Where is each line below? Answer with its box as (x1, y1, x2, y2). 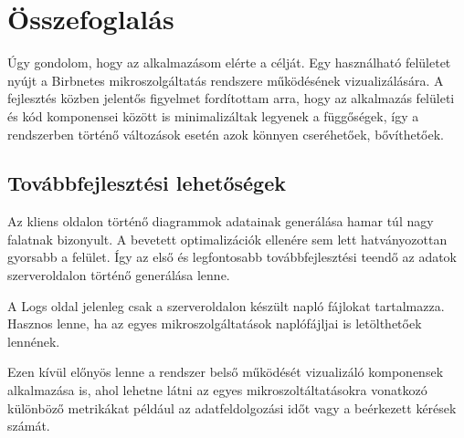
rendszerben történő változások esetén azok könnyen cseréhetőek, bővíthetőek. (7, 124, 444, 143)
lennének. (7, 331, 60, 350)
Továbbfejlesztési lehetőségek (7, 169, 286, 197)
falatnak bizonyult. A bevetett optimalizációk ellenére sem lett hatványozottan (7, 229, 448, 248)
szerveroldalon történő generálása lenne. (7, 266, 230, 285)
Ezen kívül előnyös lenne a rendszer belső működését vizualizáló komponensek (7, 362, 444, 381)
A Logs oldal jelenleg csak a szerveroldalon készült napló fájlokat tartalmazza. (7, 296, 445, 315)
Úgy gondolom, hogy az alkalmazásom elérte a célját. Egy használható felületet (7, 53, 451, 72)
